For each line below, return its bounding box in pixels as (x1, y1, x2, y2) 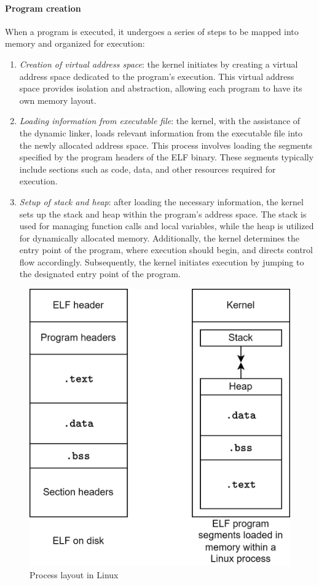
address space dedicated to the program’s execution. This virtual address (19, 69, 294, 82)
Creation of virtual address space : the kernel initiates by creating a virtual (19, 57, 298, 70)
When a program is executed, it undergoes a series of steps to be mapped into (5, 25, 299, 37)
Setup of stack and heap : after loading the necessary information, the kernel (19, 195, 304, 208)
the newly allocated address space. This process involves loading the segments (19, 138, 313, 151)
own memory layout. (19, 93, 96, 106)
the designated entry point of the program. (19, 267, 181, 280)
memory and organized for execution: (5, 37, 145, 50)
